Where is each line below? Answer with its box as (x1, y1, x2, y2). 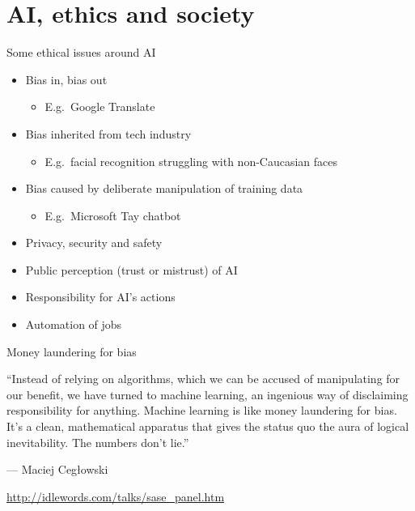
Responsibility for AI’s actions (25, 288, 176, 305)
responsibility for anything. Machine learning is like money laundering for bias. (6, 402, 397, 419)
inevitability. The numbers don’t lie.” (6, 433, 189, 450)
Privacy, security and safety (25, 234, 163, 251)
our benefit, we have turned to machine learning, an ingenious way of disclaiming (6, 385, 409, 402)
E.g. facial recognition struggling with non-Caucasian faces (44, 152, 338, 169)
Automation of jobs (25, 316, 122, 333)
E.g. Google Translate (44, 98, 155, 115)
